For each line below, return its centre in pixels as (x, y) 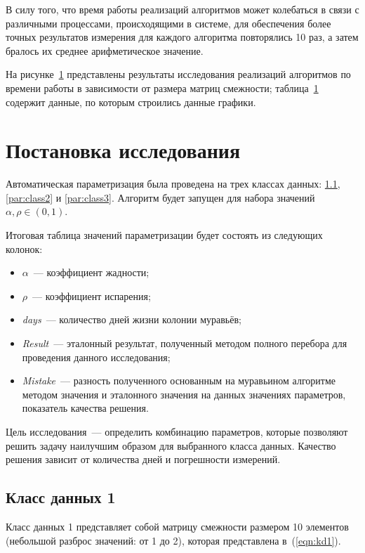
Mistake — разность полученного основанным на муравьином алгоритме (179, 380)
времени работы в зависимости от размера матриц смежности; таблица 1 (162, 87)
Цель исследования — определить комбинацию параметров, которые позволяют (177, 431)
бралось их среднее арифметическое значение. (105, 50)
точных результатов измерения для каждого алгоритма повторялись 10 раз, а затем (182, 37)
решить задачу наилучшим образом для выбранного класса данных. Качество (171, 445)
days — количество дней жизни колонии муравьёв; (132, 319)
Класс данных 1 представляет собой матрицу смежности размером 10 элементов (177, 526)
